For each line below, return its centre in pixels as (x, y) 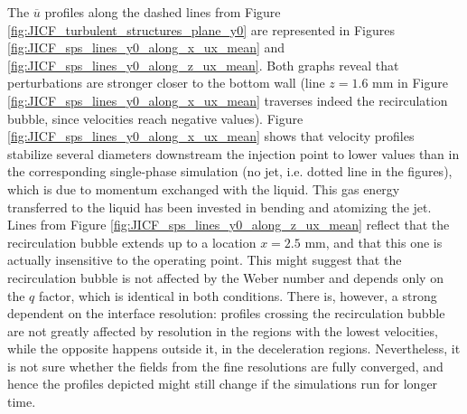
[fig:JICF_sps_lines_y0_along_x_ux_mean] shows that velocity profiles (211, 136)
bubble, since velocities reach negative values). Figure (155, 118)
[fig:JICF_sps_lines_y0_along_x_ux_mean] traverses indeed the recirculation (228, 100)
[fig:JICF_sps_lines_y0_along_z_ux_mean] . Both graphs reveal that (203, 65)
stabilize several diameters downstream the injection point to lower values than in (233, 153)
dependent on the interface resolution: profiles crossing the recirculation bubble (226, 313)
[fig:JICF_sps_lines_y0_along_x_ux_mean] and (146, 47)
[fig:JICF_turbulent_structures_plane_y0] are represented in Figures (201, 29)
